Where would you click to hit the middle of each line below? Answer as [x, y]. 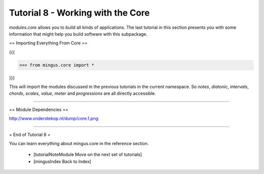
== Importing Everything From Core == [48, 43]
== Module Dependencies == [39, 109]
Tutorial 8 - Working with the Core [79, 13]
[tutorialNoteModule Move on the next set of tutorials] [88, 154]
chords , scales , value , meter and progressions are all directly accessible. [82, 93]
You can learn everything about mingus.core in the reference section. [79, 144]
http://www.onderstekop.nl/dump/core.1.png [54, 119]
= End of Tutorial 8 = [30, 134]
